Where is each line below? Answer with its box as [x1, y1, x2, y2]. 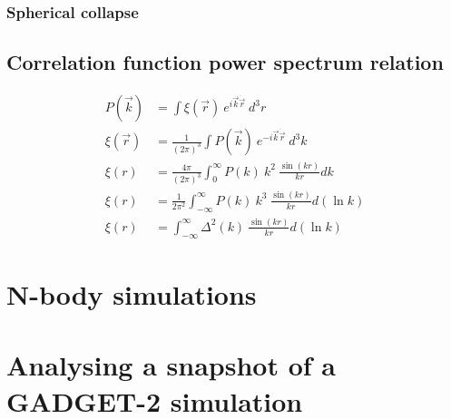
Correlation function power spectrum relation [6, 48, 444, 76]
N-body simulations [6, 275, 257, 312]
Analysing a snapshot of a [6, 346, 336, 384]
